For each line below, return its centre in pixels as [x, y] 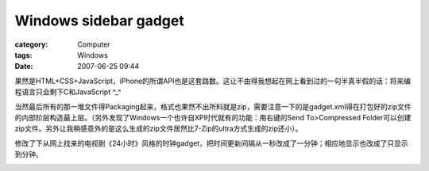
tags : [23, 55]
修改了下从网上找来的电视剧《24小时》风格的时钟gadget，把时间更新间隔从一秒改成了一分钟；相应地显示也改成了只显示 [211, 143]
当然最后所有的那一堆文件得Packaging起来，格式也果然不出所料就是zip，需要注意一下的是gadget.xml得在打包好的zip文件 [213, 106]
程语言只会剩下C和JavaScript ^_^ [68, 92]
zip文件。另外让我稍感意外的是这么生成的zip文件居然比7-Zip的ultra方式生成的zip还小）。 [158, 129]
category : [31, 44]
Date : [24, 66]
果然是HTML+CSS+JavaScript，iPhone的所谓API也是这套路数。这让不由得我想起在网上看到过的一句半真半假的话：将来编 [213, 81]
